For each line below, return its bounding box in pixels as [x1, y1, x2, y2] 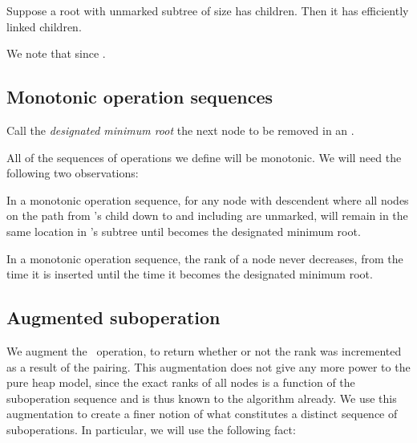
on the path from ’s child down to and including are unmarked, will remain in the [6, 207, 408, 224]
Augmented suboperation [6, 305, 221, 330]
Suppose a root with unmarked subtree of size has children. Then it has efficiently [6, 2, 409, 18]
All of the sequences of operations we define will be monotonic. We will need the [6, 148, 402, 165]
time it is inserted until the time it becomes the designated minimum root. [6, 266, 373, 282]
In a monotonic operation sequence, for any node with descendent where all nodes [6, 191, 409, 208]
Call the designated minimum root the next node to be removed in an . [6, 121, 354, 138]
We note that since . [6, 45, 106, 62]
